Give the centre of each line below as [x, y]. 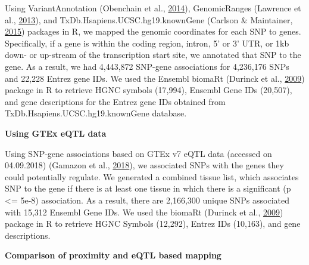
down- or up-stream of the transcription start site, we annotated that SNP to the [153, 55]
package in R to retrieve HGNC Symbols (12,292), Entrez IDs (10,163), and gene [153, 224]
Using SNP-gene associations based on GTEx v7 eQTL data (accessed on [138, 153]
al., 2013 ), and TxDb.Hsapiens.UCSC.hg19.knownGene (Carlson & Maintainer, [149, 19]
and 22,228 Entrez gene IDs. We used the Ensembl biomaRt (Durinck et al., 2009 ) [155, 78]
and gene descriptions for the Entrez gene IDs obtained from [115, 101]
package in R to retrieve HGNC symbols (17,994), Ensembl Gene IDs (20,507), [149, 90]
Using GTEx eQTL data [56, 133]
